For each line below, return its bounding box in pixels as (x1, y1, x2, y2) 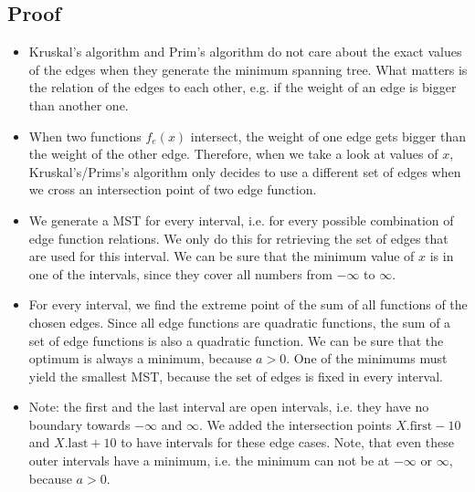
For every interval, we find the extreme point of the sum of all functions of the (28, 295, 468, 314)
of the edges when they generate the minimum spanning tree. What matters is (28, 59, 468, 79)
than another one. (28, 95, 129, 114)
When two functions (28, 126, 142, 145)
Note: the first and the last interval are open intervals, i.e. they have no (28, 397, 429, 416)
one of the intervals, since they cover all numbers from (28, 264, 332, 283)
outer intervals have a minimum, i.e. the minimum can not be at (28, 451, 390, 470)
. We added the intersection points (198, 414, 392, 434)
